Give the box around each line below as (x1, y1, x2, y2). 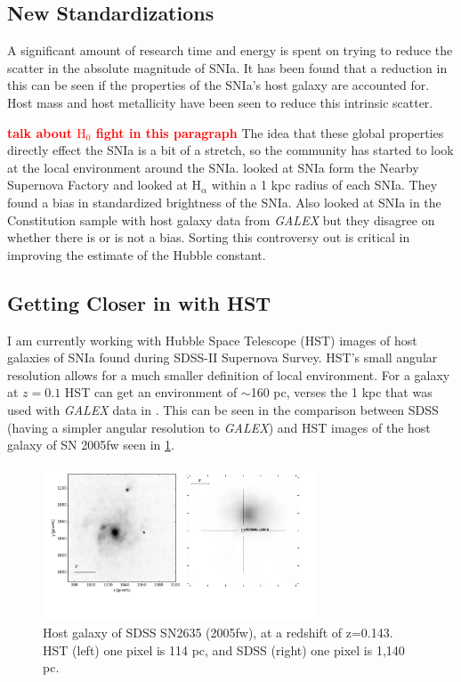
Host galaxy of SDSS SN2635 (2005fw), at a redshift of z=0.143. (43, 623, 393, 642)
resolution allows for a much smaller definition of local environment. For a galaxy (7, 365, 450, 384)
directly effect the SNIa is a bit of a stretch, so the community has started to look (7, 141, 454, 159)
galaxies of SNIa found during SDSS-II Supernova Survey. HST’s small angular (7, 348, 438, 367)
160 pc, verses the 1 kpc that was (250, 383, 433, 402)
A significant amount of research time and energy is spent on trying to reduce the (7, 41, 453, 60)
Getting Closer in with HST (7, 288, 271, 316)
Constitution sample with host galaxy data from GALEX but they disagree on (7, 210, 435, 229)
